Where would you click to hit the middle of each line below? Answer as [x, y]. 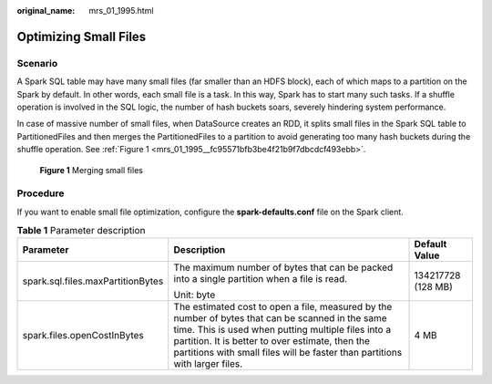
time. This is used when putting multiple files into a [282, 330]
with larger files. [208, 364]
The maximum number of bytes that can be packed [283, 267]
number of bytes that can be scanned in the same [280, 318]
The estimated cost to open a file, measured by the [283, 307]
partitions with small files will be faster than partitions [288, 353]
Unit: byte [195, 295]
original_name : [46, 10]
